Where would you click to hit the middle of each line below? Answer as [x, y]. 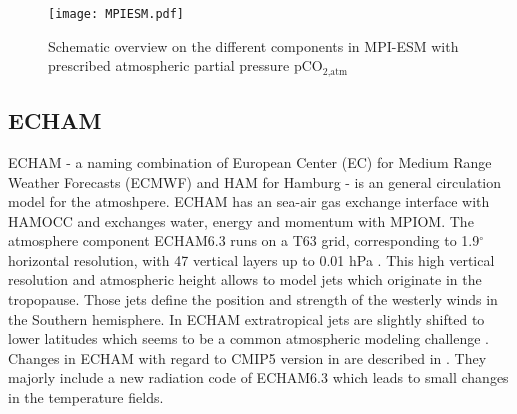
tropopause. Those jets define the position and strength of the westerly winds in [253, 299]
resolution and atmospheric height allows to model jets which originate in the [245, 279]
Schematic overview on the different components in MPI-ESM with [253, 45]
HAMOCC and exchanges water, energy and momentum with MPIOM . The [241, 220]
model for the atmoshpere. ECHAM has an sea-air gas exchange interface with [249, 201]
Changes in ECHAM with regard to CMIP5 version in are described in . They [247, 357]
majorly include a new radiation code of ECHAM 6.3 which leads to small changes [258, 377]
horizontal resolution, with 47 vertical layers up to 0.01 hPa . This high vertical [251, 259]
